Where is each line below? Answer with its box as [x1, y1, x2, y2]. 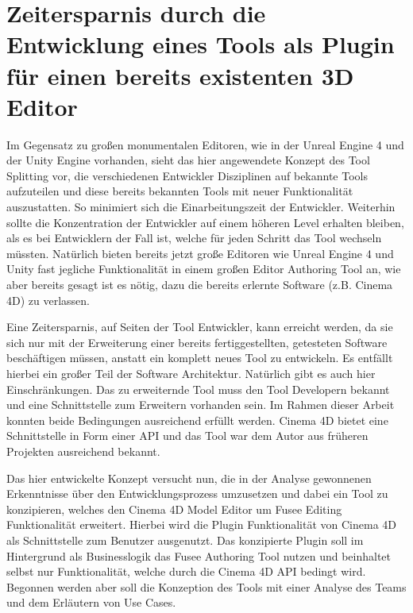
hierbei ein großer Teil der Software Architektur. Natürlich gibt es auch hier [6, 365, 376, 381]
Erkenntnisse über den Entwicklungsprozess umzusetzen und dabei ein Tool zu [6, 485, 388, 502]
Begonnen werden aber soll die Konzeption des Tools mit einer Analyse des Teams [6, 578, 407, 595]
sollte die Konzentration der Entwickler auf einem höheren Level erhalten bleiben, [6, 214, 404, 230]
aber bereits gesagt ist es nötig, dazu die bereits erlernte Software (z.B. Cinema [6, 276, 393, 293]
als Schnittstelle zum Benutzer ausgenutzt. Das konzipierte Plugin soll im [6, 531, 364, 548]
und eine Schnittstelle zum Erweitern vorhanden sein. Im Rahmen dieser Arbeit [6, 396, 395, 413]
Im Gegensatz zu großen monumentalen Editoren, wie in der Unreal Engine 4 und [6, 136, 404, 152]
